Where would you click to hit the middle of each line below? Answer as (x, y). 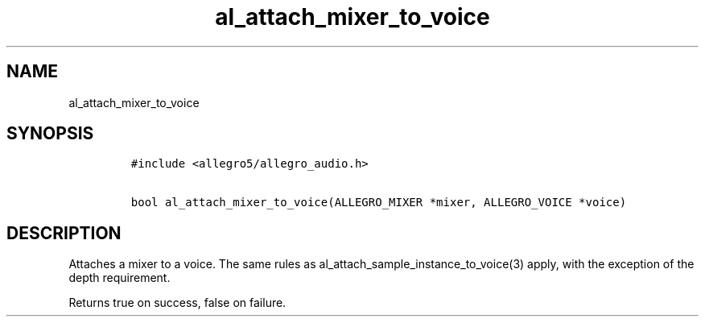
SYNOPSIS (50, 134)
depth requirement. (120, 278)
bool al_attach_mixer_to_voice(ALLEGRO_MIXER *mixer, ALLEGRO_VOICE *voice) (379, 203)
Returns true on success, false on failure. (177, 303)
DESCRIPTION (64, 233)
